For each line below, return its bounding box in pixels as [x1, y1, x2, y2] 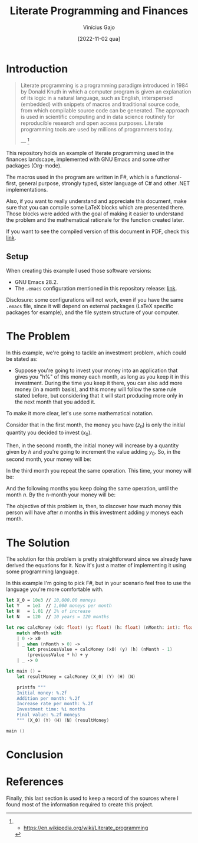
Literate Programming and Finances [9, 4, 189, 18]
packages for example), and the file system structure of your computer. [6, 309, 180, 316]
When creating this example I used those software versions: [6, 267, 152, 274]
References [6, 775, 64, 789]
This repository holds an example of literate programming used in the [6, 150, 174, 157]
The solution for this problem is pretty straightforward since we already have [6, 555, 192, 563]
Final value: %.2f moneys [16, 712, 81, 718]
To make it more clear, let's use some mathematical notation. [6, 410, 154, 417]
